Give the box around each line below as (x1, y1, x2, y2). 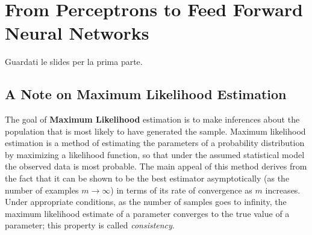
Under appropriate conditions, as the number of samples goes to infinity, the (5, 195, 287, 208)
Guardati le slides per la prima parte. (5, 55, 143, 68)
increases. (265, 183, 301, 196)
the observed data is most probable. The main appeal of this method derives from (5, 160, 307, 172)
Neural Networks (5, 20, 149, 45)
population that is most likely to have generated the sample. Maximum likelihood (5, 124, 306, 137)
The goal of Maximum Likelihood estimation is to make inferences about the (5, 113, 300, 126)
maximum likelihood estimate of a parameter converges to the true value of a (5, 207, 290, 219)
